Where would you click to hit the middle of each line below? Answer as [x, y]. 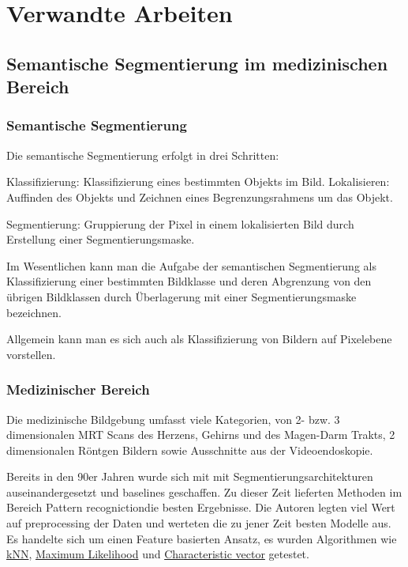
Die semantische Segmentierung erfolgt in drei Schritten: [143, 155]
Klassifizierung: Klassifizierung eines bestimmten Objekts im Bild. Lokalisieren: [198, 181]
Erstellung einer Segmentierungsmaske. [101, 239]
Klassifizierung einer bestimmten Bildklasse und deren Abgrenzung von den [189, 281]
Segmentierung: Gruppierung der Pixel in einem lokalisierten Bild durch [180, 223]
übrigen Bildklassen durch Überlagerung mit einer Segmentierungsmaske [182, 296]
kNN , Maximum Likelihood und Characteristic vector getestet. [158, 554]
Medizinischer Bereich [78, 389]
